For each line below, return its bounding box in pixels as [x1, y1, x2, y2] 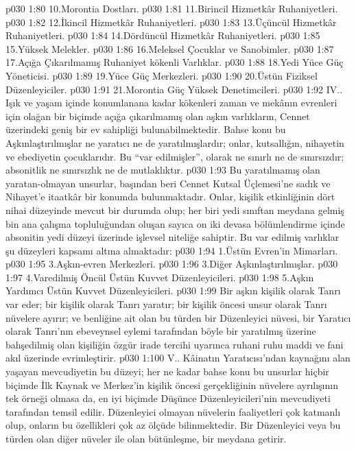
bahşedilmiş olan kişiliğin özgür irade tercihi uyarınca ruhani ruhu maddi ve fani [5, 337, 344, 351]
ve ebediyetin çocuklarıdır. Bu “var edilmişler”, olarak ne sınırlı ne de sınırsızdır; [5, 149, 344, 163]
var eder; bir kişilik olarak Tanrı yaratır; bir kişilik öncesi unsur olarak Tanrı [5, 297, 327, 311]
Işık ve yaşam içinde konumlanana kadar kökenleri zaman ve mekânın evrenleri [5, 95, 337, 110]
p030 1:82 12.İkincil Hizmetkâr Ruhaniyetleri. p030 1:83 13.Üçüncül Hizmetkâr [5, 14, 337, 29]
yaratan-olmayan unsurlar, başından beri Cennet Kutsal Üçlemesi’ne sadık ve [5, 176, 331, 190]
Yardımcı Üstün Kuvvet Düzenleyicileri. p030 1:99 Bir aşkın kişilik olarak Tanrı [5, 283, 341, 298]
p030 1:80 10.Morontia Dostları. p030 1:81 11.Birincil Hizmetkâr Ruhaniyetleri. [5, 1, 338, 15]
